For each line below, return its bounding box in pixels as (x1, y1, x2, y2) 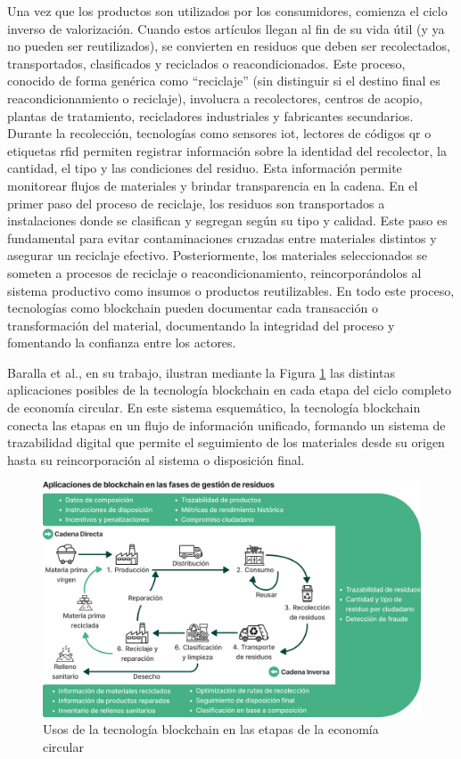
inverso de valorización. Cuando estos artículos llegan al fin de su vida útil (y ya (7, 19, 445, 37)
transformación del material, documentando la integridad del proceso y (7, 315, 395, 334)
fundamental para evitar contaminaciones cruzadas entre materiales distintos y (7, 228, 437, 247)
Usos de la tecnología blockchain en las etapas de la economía (43, 720, 379, 739)
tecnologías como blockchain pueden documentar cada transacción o (7, 298, 378, 317)
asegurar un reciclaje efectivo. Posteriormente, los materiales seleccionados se (7, 246, 428, 265)
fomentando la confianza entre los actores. (7, 333, 236, 352)
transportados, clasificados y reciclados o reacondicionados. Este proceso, (7, 53, 406, 72)
